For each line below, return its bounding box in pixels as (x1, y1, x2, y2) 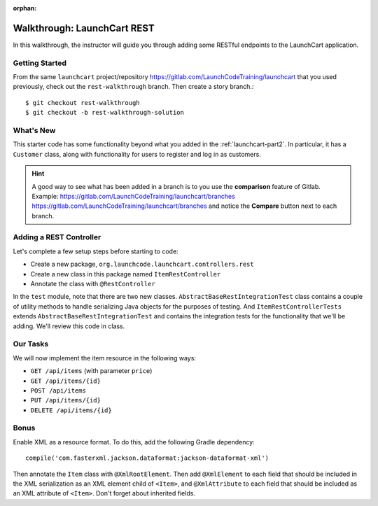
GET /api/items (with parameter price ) (30, 367, 153, 375)
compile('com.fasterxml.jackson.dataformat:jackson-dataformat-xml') (25, 454, 269, 462)
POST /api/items (30, 386, 87, 395)
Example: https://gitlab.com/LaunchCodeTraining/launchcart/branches (31, 192, 236, 200)
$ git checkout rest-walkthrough (25, 99, 140, 106)
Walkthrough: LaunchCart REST (13, 22, 155, 34)
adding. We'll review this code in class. (13, 322, 125, 330)
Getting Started (13, 58, 66, 68)
